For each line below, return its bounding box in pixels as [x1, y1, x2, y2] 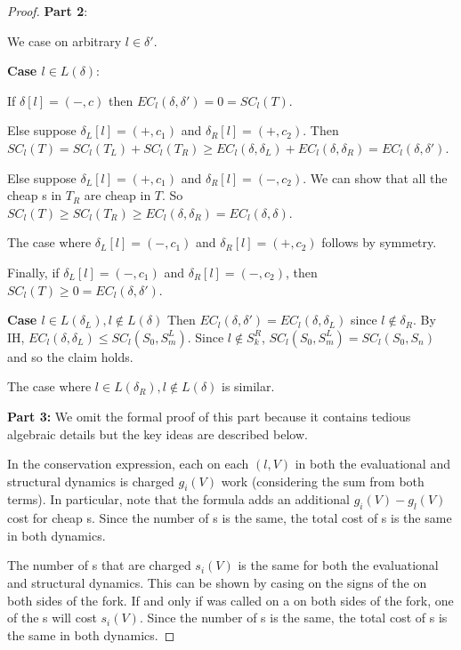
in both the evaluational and [295, 454, 450, 473]
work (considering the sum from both [221, 471, 425, 490]
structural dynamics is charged [7, 471, 174, 490]
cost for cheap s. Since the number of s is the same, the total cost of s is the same [7, 509, 452, 527]
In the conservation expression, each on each [7, 454, 249, 473]
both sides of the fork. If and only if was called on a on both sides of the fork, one [7, 590, 454, 609]
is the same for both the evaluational [238, 556, 439, 574]
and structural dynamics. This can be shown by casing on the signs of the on [7, 574, 427, 592]
